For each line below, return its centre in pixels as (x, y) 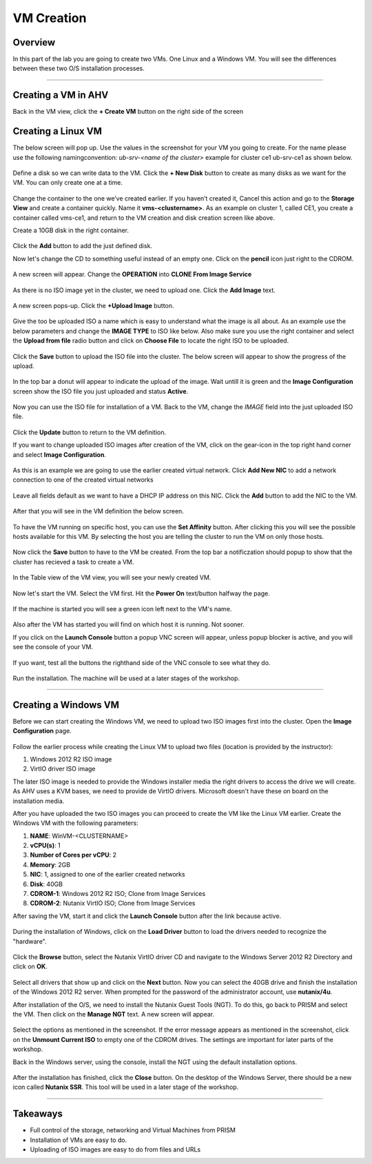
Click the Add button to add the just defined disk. (83, 246)
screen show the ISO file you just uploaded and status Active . (101, 391)
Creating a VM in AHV (61, 95)
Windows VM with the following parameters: (75, 823)
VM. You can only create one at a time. (68, 183)
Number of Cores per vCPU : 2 (73, 855)
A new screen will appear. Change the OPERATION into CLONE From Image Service (132, 274)
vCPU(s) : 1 (45, 846)
